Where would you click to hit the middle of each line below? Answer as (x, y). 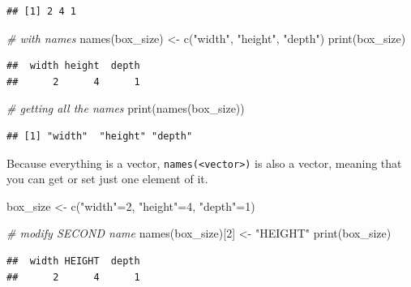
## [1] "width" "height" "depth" (100, 136)
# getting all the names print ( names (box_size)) (126, 108)
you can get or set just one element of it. (107, 179)
